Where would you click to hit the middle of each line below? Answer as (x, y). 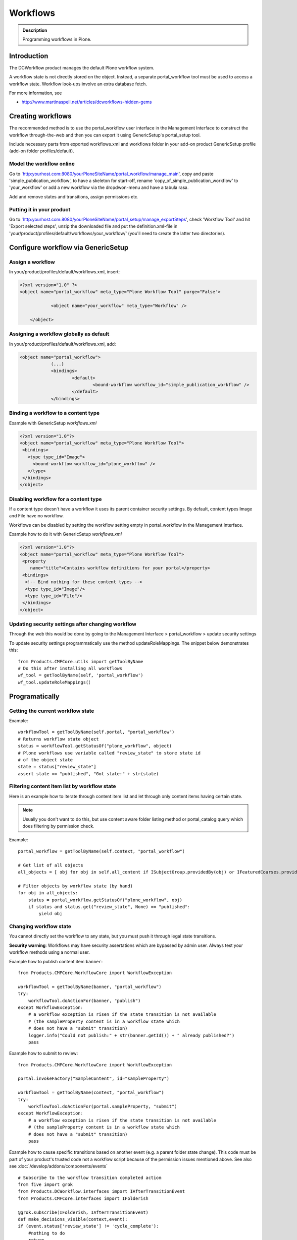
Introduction (29, 56)
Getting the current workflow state (52, 711)
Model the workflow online (42, 164)
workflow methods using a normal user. (49, 952)
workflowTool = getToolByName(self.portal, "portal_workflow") (96, 732)
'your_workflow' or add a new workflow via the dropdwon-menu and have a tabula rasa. (99, 187)
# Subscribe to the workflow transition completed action (90, 1178)
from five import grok (46, 1184)
